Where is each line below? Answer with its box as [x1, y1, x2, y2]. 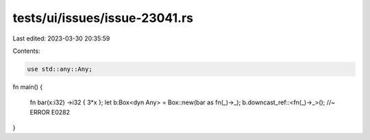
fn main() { [12, 82, 43, 91]
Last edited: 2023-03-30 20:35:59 [12, 34, 110, 43]
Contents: [12, 47, 40, 55]
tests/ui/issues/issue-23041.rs [12, 10, 193, 25]
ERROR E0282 [29, 108, 71, 116]
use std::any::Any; [27, 65, 92, 73]
